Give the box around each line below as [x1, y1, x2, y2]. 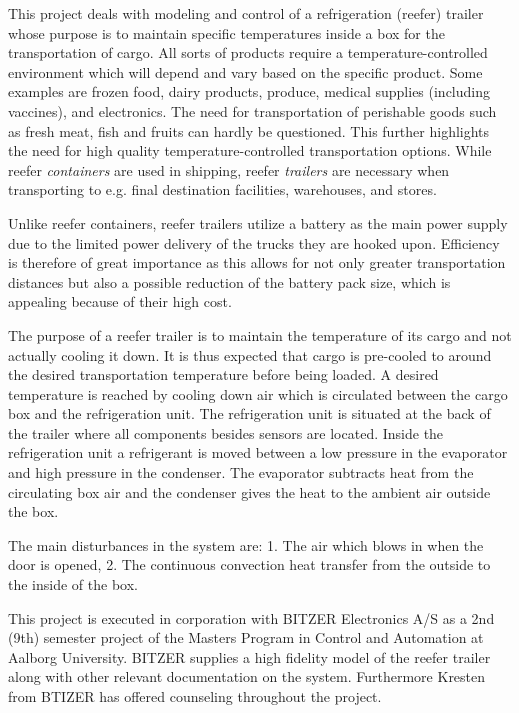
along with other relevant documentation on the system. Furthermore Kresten [8, 666, 486, 687]
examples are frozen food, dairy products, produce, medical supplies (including [8, 81, 491, 102]
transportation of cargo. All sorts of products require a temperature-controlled [8, 42, 488, 63]
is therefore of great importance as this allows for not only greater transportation [8, 252, 506, 273]
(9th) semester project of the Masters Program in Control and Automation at [8, 627, 484, 648]
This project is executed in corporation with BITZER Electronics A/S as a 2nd [8, 607, 495, 628]
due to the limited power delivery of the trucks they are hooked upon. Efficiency [8, 232, 500, 253]
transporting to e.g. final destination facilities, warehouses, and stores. [8, 179, 437, 200]
